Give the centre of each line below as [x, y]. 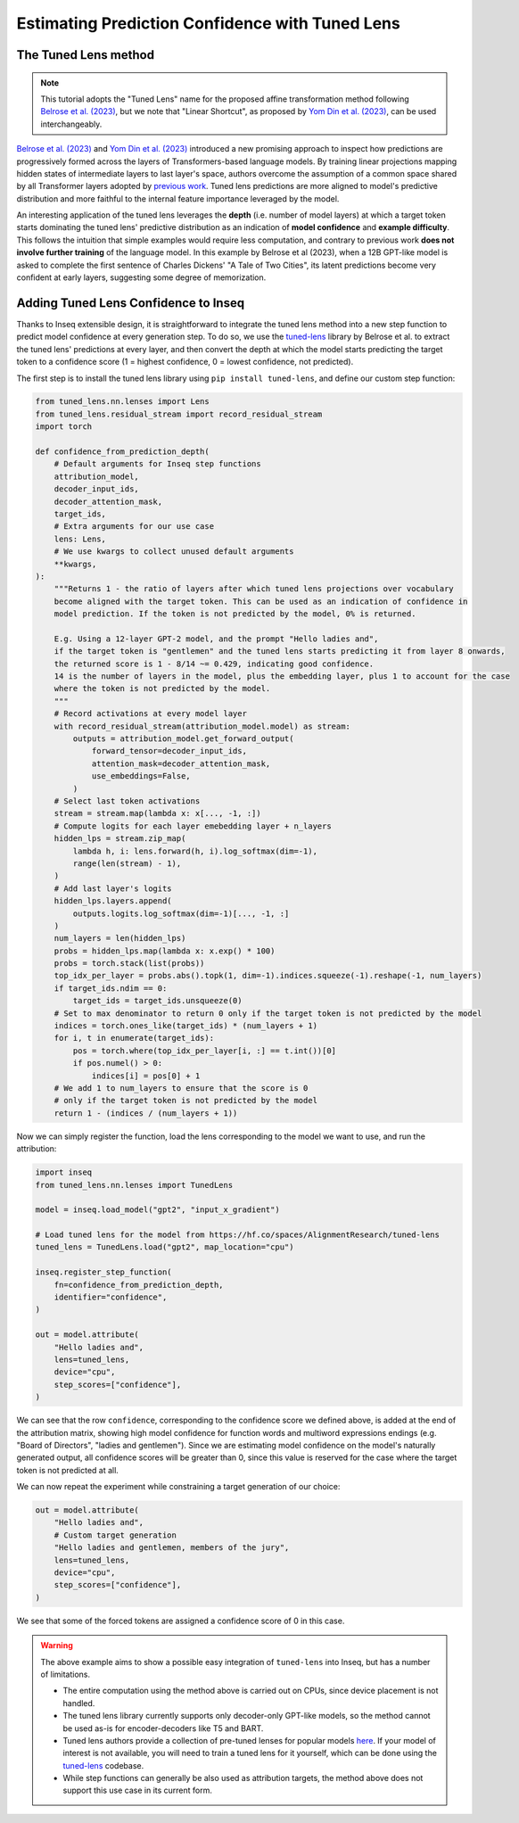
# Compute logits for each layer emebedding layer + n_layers [193, 826]
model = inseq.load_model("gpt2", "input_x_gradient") [157, 1210]
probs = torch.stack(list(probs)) [129, 964]
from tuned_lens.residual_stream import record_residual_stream [179, 414]
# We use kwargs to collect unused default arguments [174, 552]
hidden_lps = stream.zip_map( [120, 839]
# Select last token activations [127, 801]
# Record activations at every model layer [150, 714]
